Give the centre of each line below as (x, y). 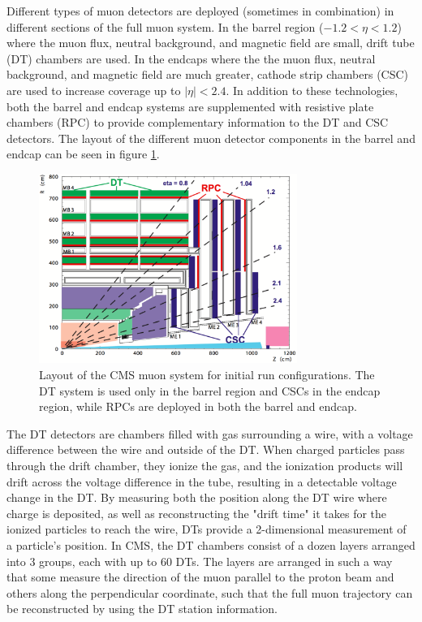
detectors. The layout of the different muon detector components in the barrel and (211, 138)
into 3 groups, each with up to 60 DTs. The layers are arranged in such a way (200, 561)
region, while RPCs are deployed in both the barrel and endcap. (198, 406)
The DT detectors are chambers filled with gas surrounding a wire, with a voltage (210, 433)
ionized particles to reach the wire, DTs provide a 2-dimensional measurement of (207, 529)
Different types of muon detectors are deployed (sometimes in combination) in (200, 11)
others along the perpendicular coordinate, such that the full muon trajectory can (210, 592)
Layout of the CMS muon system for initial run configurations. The (207, 375)
